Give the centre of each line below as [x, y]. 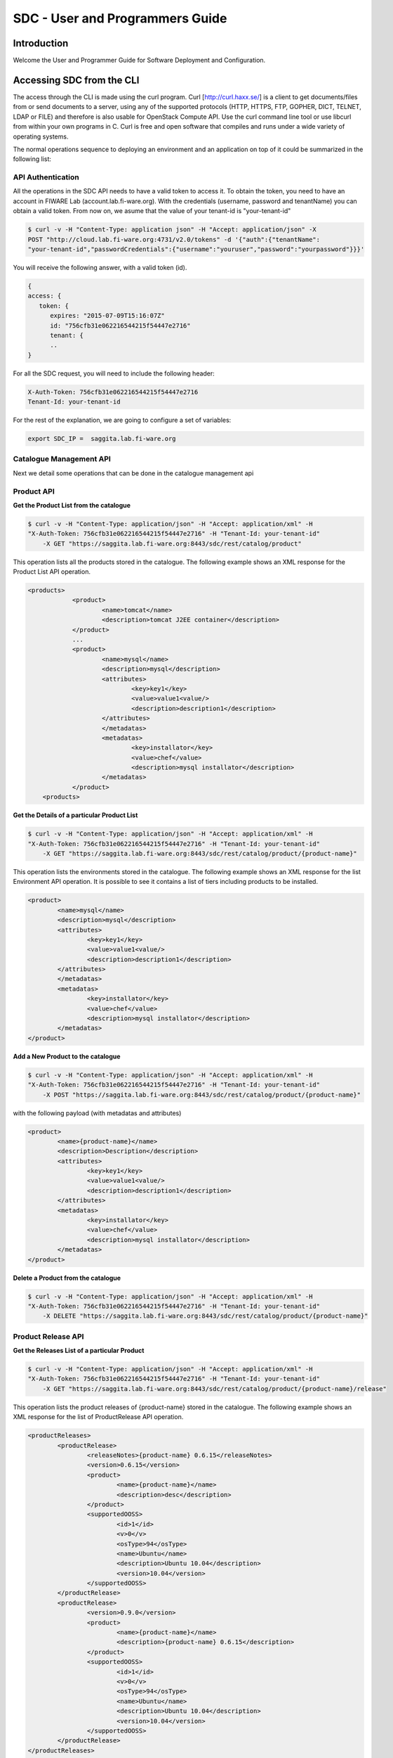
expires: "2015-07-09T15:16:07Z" [107, 316]
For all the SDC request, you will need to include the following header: [114, 373]
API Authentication [46, 177]
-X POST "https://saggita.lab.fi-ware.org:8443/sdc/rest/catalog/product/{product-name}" [202, 1095]
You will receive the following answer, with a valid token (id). [100, 267]
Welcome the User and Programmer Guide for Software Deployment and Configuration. [139, 60]
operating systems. [41, 136]
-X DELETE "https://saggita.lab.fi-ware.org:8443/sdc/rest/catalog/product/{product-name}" [205, 1316]
